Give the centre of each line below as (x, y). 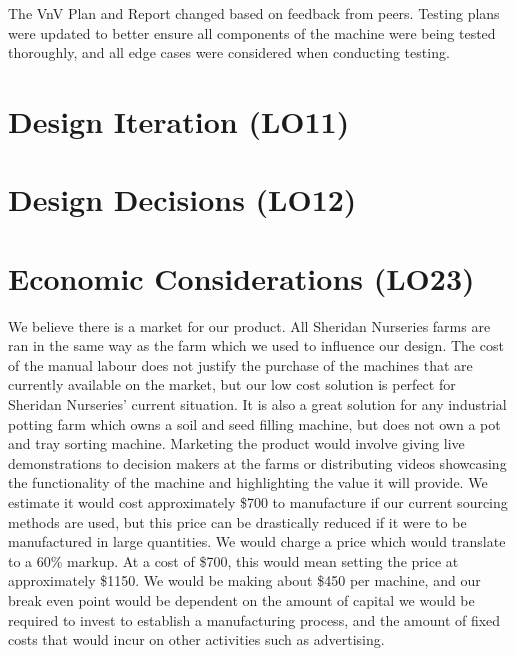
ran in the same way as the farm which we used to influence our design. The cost (256, 345)
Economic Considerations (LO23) (241, 277)
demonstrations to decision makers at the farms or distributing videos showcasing (257, 462)
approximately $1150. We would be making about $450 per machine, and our (244, 580)
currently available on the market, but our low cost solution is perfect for (232, 384)
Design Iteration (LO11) (179, 120)
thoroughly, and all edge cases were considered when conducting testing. (229, 52)
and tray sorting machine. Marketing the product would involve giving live (236, 443)
